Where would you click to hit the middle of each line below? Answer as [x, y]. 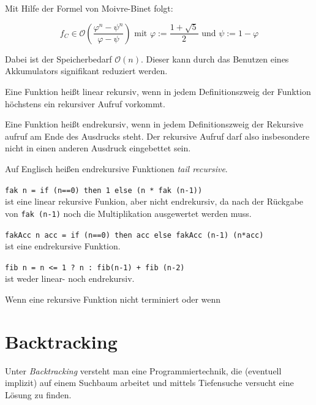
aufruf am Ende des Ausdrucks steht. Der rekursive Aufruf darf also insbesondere [157, 136]
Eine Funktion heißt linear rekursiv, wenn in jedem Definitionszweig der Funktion [158, 92]
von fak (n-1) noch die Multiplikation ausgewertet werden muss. [128, 213]
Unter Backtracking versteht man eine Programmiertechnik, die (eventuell [143, 370]
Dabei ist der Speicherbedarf [58, 59]
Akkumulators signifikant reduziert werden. [86, 71]
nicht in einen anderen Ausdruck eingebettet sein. [98, 148]
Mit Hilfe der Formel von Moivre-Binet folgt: [89, 8]
